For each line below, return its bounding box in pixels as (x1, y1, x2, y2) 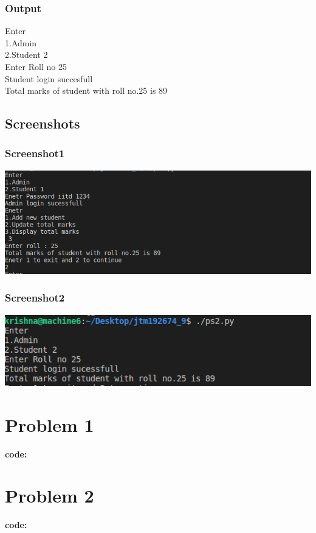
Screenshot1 (5, 146, 65, 161)
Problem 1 (5, 412, 94, 437)
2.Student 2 (5, 48, 48, 61)
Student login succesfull (5, 72, 93, 85)
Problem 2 (5, 483, 94, 508)
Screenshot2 (5, 290, 65, 305)
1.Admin (5, 36, 37, 49)
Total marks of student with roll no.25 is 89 (5, 84, 168, 97)
